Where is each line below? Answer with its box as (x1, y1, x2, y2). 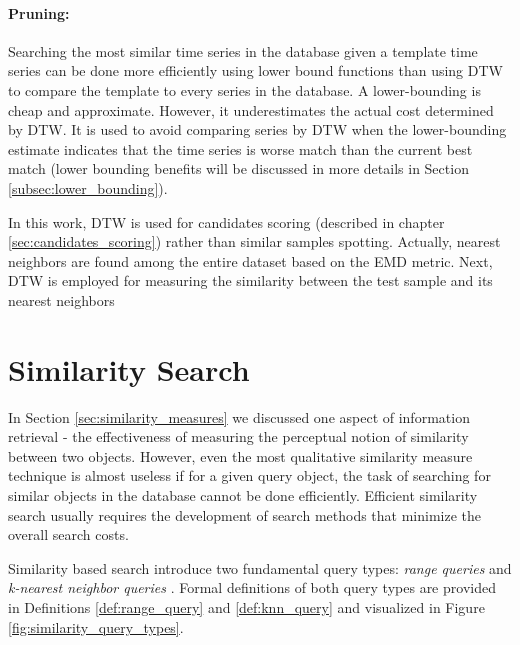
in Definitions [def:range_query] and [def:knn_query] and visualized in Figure (8, 596, 485, 617)
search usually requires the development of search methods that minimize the (8, 504, 482, 525)
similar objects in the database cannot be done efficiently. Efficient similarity (8, 485, 478, 506)
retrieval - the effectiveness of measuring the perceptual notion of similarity (8, 426, 469, 447)
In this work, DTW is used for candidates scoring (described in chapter (8, 211, 445, 232)
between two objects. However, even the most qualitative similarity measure (8, 445, 473, 466)
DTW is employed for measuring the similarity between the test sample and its (8, 270, 493, 291)
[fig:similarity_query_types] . (8, 616, 184, 637)
